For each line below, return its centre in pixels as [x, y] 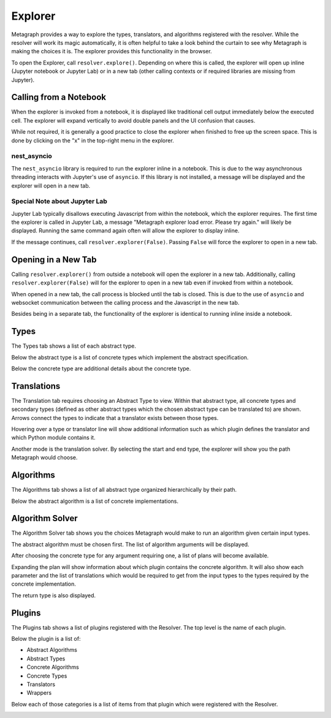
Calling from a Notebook [59, 97]
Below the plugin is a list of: [46, 639]
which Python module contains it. [53, 438]
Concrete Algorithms [53, 667]
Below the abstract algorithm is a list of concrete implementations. [95, 501]
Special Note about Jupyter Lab [59, 201]
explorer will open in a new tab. [51, 185]
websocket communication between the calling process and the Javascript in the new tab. [125, 302]
